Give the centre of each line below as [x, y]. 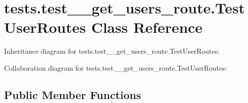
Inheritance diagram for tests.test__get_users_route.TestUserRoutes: [112, 51]
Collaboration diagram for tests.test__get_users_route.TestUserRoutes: [115, 67]
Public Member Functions [72, 94]
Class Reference [147, 27]
